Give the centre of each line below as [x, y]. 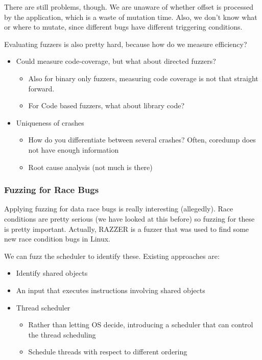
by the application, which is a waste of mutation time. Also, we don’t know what [131, 17]
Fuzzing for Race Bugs [52, 190]
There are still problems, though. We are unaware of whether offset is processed [129, 7]
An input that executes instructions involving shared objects [111, 290]
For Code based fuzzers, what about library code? [106, 105]
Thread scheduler [43, 307]
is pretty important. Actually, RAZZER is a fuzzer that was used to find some [127, 229]
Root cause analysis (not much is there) [90, 167]
